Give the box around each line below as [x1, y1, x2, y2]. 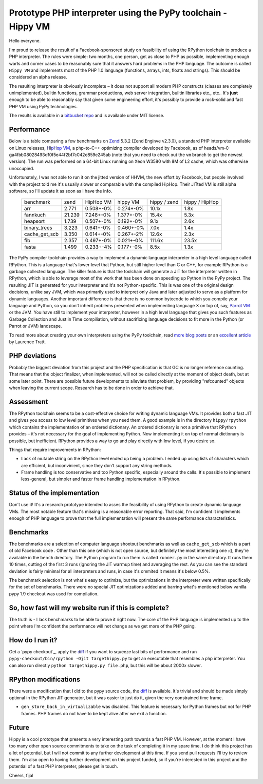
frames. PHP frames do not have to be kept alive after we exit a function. [21, 710, 167, 716]
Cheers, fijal [9, 772, 34, 778]
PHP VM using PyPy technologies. [9, 103, 78, 109]
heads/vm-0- [204, 145, 231, 151]
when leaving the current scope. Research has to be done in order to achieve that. [9, 385, 174, 391]
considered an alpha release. [9, 74, 68, 80]
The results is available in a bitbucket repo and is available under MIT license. [9, 113, 165, 118]
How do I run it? [9, 636, 57, 644]
